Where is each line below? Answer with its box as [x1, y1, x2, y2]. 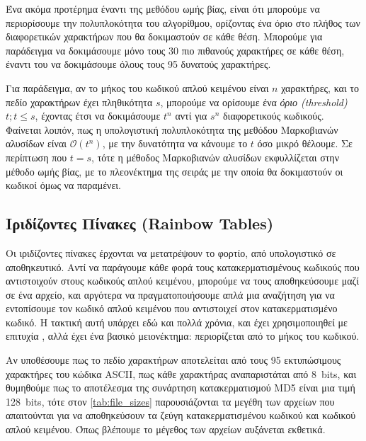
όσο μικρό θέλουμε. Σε [257, 136, 353, 151]
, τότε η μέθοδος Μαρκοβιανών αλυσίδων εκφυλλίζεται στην [91, 149, 339, 164]
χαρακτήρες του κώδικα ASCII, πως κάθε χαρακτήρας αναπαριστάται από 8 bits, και [6, 366, 357, 381]
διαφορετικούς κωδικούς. [223, 108, 324, 123]
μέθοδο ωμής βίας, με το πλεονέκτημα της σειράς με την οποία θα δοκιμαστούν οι [6, 164, 343, 178]
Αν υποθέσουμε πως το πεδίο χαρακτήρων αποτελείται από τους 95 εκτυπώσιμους [6, 353, 341, 367]
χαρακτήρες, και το [281, 80, 359, 95]
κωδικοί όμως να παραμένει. [6, 178, 121, 193]
